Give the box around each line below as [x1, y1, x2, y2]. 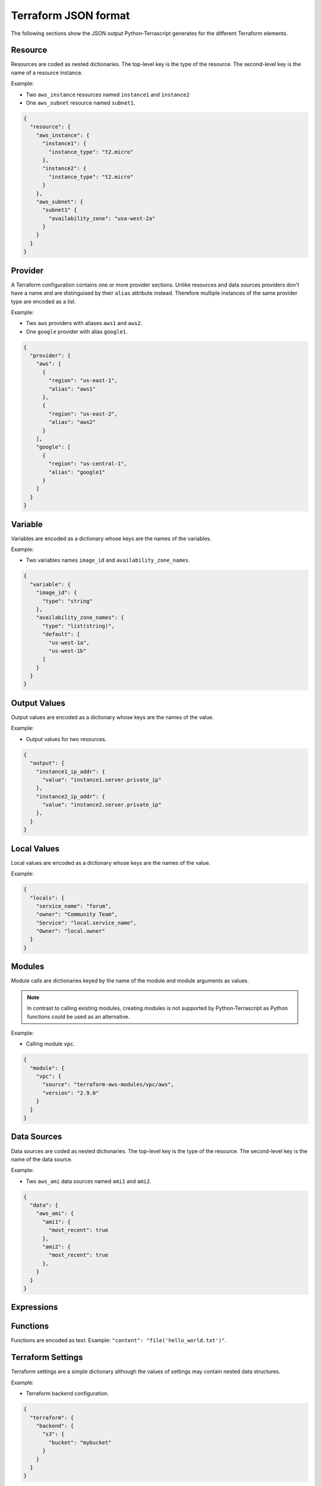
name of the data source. [11, 1156, 73, 1163]
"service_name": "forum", [36, 902, 112, 909]
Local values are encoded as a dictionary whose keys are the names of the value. [11, 859, 211, 866]
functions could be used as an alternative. [27, 1013, 130, 1020]
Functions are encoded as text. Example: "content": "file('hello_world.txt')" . [11, 1337, 227, 1344]
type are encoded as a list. [11, 298, 77, 305]
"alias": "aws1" [48, 385, 96, 392]
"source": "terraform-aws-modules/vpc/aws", [42, 1081, 175, 1088]
